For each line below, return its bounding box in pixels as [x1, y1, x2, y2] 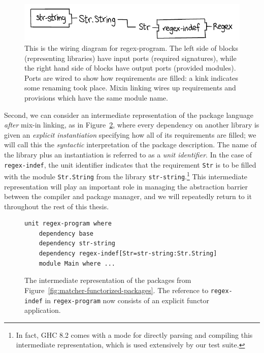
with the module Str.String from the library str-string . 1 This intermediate [4, 170, 248, 181]
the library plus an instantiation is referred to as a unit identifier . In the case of [4, 149, 252, 159]
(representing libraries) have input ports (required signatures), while [24, 52, 237, 63]
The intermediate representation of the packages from [24, 275, 191, 285]
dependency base [39, 230, 94, 237]
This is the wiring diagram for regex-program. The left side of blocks [24, 43, 238, 53]
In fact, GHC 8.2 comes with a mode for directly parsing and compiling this [16, 329, 253, 340]
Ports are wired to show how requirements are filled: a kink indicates [24, 72, 239, 83]
